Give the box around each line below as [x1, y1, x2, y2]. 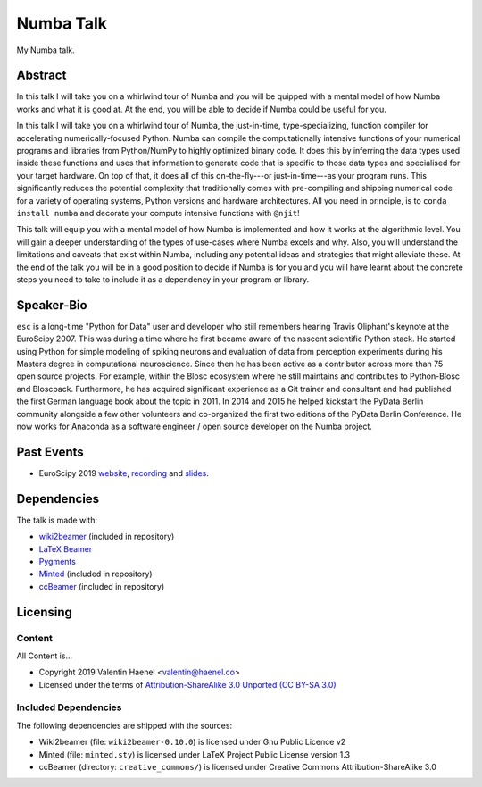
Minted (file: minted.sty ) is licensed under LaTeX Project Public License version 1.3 [38, 749, 351, 759]
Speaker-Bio [16, 297, 88, 313]
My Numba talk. [16, 45, 75, 55]
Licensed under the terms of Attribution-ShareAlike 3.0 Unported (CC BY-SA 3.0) [38, 679, 337, 690]
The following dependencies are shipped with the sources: [16, 720, 232, 731]
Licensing [16, 604, 73, 620]
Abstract [16, 68, 67, 83]
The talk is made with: [16, 515, 98, 525]
